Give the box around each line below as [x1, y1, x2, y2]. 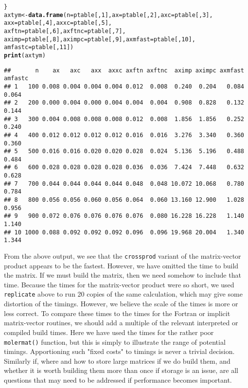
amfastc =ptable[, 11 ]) [4, 44, 74, 51]
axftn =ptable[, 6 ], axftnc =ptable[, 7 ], [4, 27, 126, 35]
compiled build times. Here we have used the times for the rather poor [4, 327, 214, 337]
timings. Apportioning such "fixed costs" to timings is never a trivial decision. [4, 346, 235, 356]
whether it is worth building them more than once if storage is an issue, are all [4, 365, 239, 375]
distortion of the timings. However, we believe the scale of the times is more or [4, 299, 238, 309]
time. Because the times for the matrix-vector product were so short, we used [4, 279, 234, 289]
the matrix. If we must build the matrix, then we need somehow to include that [4, 270, 241, 280]
